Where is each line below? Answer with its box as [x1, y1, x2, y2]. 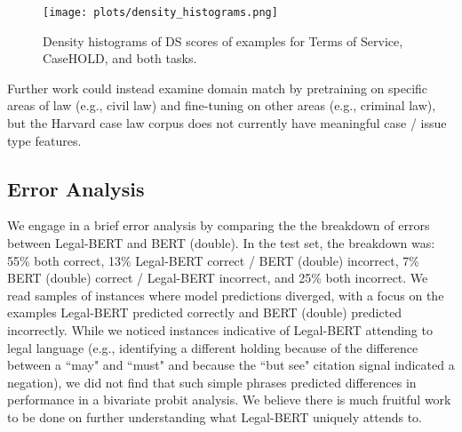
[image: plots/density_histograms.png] [43, 6, 278, 19]
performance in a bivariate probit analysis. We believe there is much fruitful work [7, 390, 451, 409]
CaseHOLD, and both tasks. [43, 49, 197, 68]
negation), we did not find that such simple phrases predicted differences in [7, 372, 417, 391]
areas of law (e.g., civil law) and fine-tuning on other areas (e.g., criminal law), [7, 96, 436, 115]
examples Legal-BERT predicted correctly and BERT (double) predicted [7, 303, 402, 322]
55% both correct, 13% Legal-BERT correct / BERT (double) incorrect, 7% [7, 251, 419, 269]
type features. [7, 131, 82, 149]
